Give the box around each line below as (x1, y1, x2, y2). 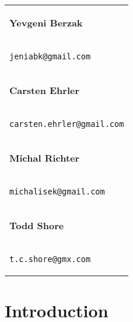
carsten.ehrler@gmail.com (9, 119, 124, 129)
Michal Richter (9, 151, 80, 165)
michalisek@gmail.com (9, 187, 105, 196)
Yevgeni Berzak (9, 16, 83, 29)
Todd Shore (9, 219, 64, 232)
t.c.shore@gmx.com (9, 254, 91, 264)
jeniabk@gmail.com (9, 52, 91, 61)
